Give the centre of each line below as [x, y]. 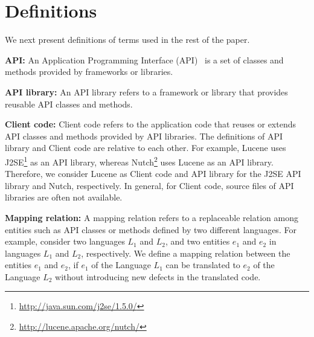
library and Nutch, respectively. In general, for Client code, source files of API [149, 185]
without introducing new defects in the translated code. [158, 276]
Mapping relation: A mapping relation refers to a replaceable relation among [152, 217]
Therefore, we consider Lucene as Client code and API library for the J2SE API [153, 174]
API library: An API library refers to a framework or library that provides [146, 91]
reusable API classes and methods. [69, 104]
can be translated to [203, 265]
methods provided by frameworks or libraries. [89, 72]
